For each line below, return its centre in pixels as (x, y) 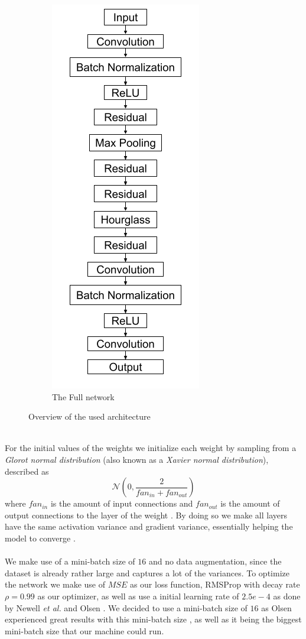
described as (27, 471)
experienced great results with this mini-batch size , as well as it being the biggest (153, 619)
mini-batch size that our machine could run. (84, 630)
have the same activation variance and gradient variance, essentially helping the (149, 526)
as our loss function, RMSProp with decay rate (215, 584)
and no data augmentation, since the (215, 561)
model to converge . (40, 538)
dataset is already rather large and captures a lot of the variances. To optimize (147, 572)
